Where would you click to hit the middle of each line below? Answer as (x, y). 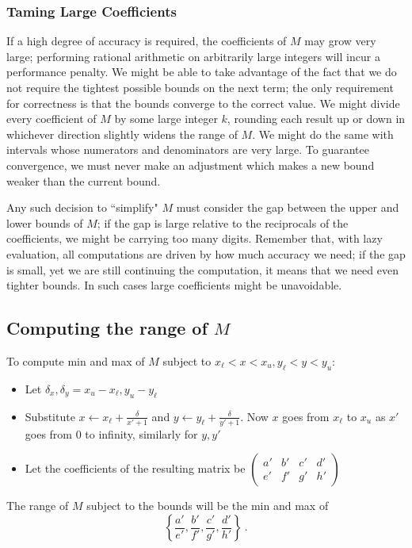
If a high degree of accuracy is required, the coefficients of (147, 41)
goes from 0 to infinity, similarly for (111, 433)
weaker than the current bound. (84, 180)
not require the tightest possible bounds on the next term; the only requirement (200, 87)
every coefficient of (51, 119)
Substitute (50, 416)
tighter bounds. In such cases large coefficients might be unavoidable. (174, 285)
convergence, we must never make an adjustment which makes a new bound (191, 165)
